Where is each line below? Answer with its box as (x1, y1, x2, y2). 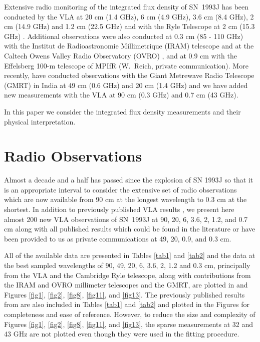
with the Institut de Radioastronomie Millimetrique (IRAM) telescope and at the (4, 40, 254, 51)
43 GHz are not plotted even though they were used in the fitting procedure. (4, 328, 239, 339)
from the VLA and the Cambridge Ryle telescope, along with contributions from (4, 269, 251, 280)
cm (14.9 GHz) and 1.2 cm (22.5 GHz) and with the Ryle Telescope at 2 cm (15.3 (4, 21, 255, 31)
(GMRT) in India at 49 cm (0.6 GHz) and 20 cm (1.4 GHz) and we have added (4, 79, 248, 90)
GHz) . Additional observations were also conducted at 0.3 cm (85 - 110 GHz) (4, 30, 243, 41)
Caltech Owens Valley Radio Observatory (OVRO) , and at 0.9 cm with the (4, 50, 237, 60)
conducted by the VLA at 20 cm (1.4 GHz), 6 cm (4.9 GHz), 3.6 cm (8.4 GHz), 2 (4, 11, 254, 21)
